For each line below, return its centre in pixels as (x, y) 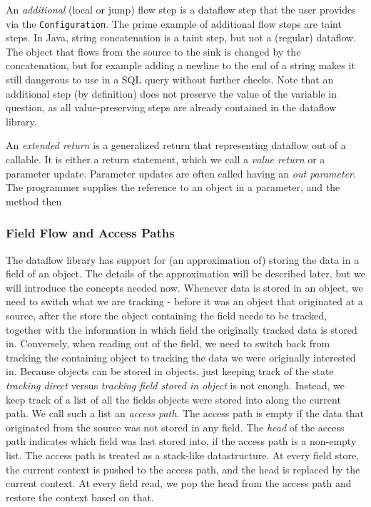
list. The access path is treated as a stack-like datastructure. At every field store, (183, 455)
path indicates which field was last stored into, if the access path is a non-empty (181, 441)
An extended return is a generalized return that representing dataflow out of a (176, 145)
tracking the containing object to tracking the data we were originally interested (181, 357)
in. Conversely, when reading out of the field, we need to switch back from (168, 343)
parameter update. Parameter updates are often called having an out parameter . (181, 173)
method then (34, 201)
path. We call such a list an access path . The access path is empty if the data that (185, 413)
